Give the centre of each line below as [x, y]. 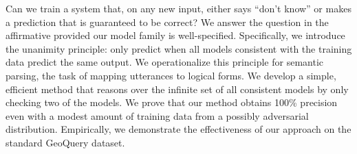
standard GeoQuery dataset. [65, 142]
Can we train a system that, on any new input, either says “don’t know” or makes [178, 8]
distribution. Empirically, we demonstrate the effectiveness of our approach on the [178, 129]
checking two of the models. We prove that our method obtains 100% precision [172, 102]
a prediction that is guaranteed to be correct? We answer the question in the [167, 22]
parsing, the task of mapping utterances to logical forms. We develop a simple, [171, 75]
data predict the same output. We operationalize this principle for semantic [165, 62]
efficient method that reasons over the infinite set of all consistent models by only [177, 89]
